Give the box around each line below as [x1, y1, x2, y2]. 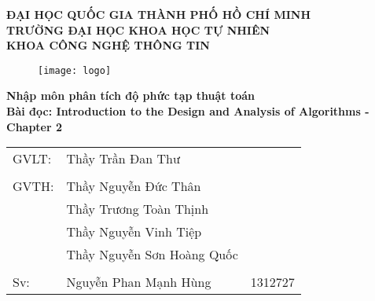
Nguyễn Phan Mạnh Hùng [66, 273, 211, 292]
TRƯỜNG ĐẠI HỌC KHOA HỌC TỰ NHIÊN [6, 21, 270, 38]
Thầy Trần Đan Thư [66, 149, 180, 168]
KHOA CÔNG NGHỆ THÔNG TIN [6, 37, 210, 53]
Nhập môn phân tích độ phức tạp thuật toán [6, 87, 255, 104]
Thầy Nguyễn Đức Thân [66, 177, 201, 196]
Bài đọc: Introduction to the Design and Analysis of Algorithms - [6, 103, 369, 119]
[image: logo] [38, 64, 112, 76]
